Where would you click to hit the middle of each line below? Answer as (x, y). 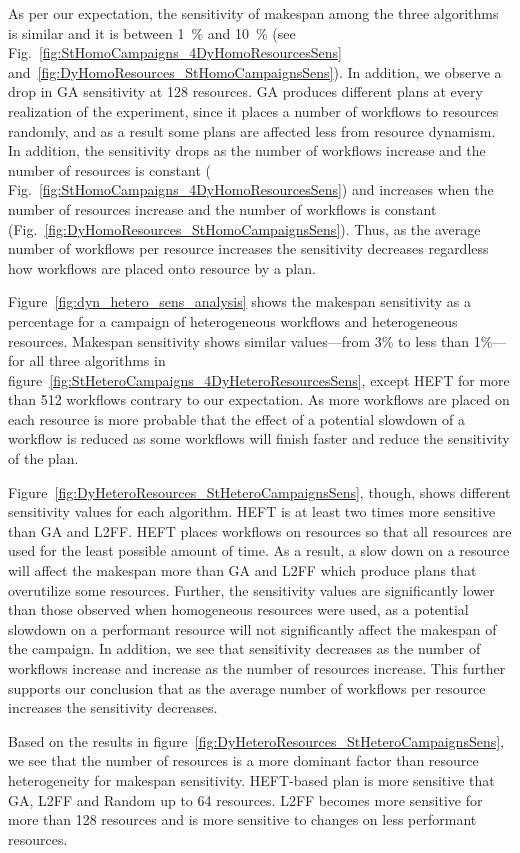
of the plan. (43, 458)
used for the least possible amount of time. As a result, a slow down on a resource (259, 550)
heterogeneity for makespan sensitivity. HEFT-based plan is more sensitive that (251, 779)
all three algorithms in (97, 360)
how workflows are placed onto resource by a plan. (162, 267)
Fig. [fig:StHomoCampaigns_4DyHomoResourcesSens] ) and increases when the (251, 189)
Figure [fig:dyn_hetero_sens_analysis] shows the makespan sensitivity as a (240, 301)
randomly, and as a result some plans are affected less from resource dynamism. (252, 130)
